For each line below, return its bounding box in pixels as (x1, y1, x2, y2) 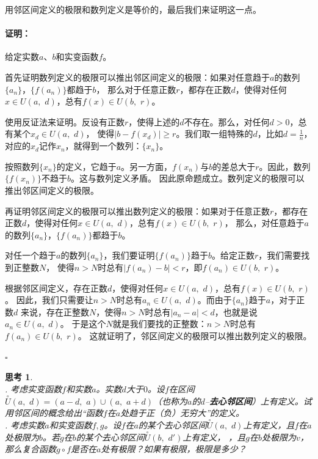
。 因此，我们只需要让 (5, 293, 93, 306)
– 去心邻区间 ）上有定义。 (204, 394, 303, 407)
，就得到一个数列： (65, 139, 142, 152)
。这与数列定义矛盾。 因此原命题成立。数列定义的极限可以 (71, 172, 305, 185)
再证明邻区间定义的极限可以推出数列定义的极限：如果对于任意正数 (5, 204, 270, 217)
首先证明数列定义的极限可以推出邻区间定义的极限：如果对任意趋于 (5, 70, 270, 83)
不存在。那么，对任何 (184, 115, 270, 128)
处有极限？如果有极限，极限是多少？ (101, 442, 247, 455)
